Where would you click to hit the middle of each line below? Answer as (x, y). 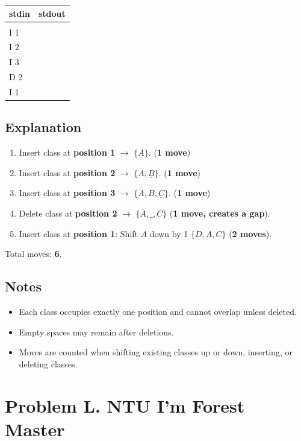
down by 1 (169, 233)
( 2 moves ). (250, 233)
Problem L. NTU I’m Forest (125, 405)
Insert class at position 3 (67, 193)
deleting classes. (48, 363)
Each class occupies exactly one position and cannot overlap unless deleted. (158, 312)
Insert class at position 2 (67, 172)
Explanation (43, 127)
